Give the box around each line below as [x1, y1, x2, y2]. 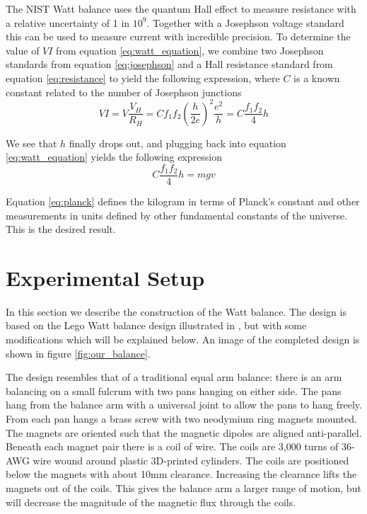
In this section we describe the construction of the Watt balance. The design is [6, 304, 346, 319]
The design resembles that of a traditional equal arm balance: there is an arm [6, 370, 342, 384]
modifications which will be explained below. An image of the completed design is [6, 332, 360, 346]
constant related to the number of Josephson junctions [6, 84, 242, 99]
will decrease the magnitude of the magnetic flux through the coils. [6, 494, 296, 509]
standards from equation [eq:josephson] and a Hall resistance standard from [6, 57, 333, 72]
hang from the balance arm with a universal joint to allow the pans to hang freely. [6, 397, 362, 412]
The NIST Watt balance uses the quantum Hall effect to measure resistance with [6, 1, 356, 16]
